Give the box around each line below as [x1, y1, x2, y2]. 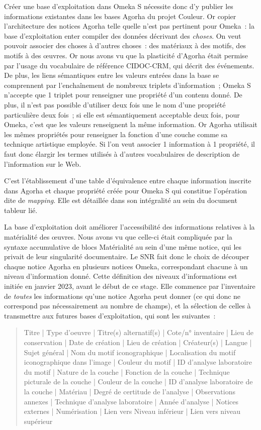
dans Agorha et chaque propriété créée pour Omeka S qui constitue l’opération [4, 185, 247, 195]
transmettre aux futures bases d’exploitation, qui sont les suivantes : [4, 310, 216, 320]
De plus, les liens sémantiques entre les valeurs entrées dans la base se [4, 70, 219, 80]
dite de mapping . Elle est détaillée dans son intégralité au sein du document [4, 195, 237, 205]
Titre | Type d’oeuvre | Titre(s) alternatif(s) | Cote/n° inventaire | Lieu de [24, 327, 253, 338]
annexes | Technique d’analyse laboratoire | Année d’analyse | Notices [24, 396, 239, 406]
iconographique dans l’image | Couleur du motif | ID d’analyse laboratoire [24, 357, 252, 367]
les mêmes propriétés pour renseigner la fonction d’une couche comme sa [4, 129, 228, 139]
